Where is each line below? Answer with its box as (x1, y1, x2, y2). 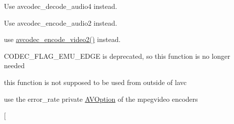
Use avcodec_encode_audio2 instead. (4, 17, 117, 28)
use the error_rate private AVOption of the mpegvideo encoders (4, 93, 198, 104)
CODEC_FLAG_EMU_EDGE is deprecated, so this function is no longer (4, 50, 231, 61)
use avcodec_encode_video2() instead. (4, 34, 121, 44)
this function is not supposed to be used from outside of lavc (4, 77, 187, 87)
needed (4, 60, 25, 71)
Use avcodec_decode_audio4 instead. (4, 1, 117, 11)
